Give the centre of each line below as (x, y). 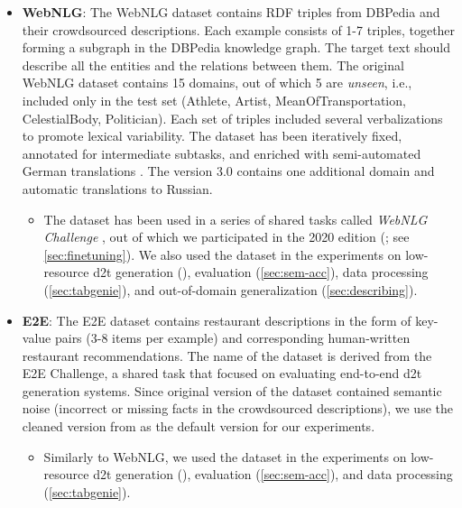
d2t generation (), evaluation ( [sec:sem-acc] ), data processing (261, 272)
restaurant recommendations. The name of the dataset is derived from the (227, 355)
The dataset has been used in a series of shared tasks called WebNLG (236, 219)
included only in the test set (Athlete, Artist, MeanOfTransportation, (214, 100)
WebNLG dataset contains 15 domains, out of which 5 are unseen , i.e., (217, 83)
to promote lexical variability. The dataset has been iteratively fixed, (212, 136)
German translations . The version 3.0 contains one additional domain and (228, 171)
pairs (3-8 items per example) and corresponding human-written (232, 338)
